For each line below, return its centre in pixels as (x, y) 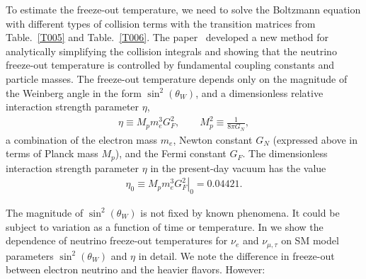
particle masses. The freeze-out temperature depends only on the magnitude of (177, 78)
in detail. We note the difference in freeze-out (236, 255)
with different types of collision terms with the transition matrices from (161, 23)
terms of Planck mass (52, 153)
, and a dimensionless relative (259, 92)
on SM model (310, 240)
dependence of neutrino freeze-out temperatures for (117, 240)
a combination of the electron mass (82, 139)
